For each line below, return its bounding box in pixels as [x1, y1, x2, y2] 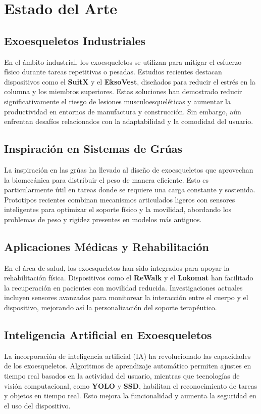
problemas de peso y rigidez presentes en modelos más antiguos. [4, 214, 202, 224]
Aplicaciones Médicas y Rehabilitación [4, 238, 209, 254]
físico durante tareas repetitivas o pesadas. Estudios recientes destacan [4, 66, 222, 77]
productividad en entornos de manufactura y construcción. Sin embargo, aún [4, 106, 241, 116]
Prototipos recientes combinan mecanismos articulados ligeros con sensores [4, 194, 235, 204]
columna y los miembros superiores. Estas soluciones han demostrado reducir [4, 86, 242, 97]
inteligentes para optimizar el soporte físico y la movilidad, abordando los [4, 204, 232, 215]
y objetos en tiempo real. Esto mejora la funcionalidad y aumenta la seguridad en [4, 390, 256, 401]
